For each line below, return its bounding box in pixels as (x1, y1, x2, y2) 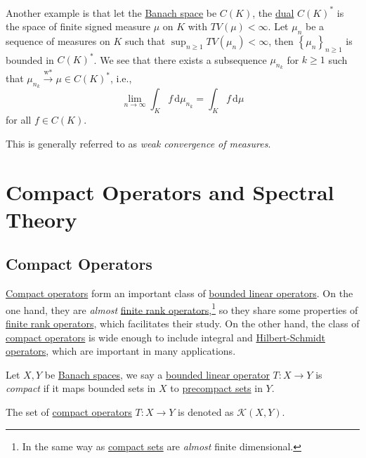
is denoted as (178, 404, 234, 419)
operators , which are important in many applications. (6, 343, 236, 358)
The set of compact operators (6, 404, 132, 419)
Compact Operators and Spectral (6, 177, 334, 206)
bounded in (6, 52, 54, 67)
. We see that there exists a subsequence (93, 52, 267, 67)
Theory (6, 204, 77, 233)
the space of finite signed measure (6, 19, 150, 34)
